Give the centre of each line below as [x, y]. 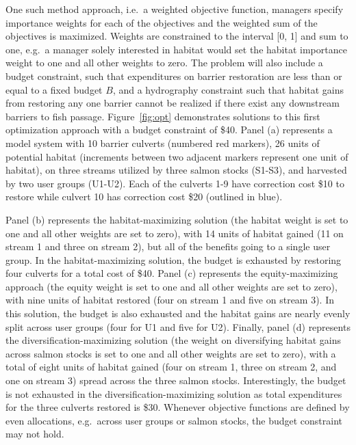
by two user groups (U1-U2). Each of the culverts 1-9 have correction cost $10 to [175, 183]
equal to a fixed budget [54, 89]
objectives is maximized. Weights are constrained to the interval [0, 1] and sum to [177, 36]
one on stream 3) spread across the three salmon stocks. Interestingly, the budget [176, 380]
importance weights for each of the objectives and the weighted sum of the [162, 22]
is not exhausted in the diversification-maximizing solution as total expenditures [174, 393]
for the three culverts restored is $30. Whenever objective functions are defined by [178, 407]
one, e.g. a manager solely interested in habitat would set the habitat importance [176, 49]
